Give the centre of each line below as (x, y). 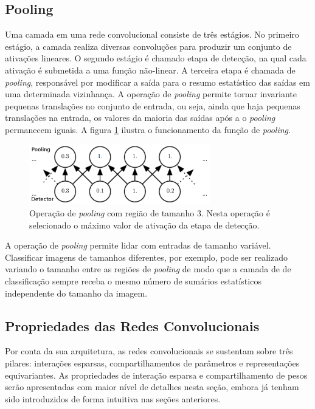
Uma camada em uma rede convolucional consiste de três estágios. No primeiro (152, 34)
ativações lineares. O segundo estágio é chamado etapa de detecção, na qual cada (156, 58)
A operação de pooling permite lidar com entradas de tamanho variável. (138, 245)
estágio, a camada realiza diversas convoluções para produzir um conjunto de (148, 46)
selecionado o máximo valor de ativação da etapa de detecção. (144, 225)
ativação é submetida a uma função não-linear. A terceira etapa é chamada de (150, 70)
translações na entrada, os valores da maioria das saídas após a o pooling (140, 118)
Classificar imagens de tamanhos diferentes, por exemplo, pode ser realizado (146, 257)
